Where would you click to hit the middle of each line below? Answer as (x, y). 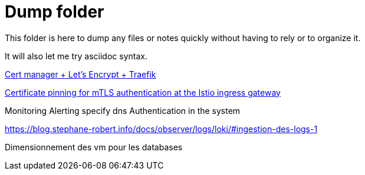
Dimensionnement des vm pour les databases (94, 147)
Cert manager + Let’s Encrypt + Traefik (80, 74)
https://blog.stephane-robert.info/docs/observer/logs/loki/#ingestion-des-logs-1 (161, 129)
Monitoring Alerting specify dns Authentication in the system (123, 110)
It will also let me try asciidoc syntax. (76, 56)
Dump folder (55, 12)
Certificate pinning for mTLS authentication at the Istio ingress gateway (143, 92)
